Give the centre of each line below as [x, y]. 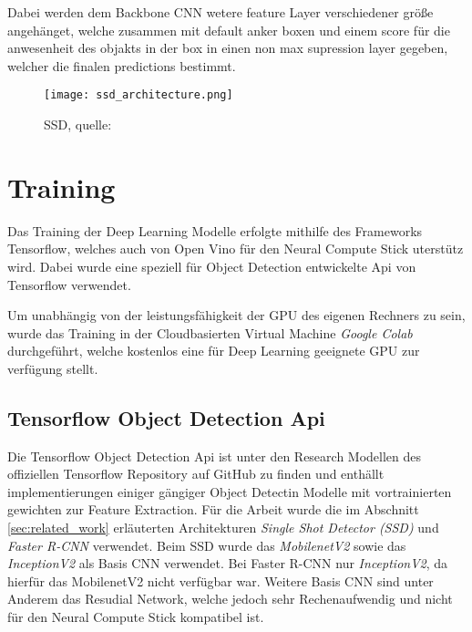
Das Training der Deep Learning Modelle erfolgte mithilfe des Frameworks [215, 230]
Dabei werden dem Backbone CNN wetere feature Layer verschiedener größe [221, 12]
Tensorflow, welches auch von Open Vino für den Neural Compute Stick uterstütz [236, 249]
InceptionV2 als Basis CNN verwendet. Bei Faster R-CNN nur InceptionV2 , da [228, 563]
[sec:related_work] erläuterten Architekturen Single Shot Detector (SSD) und [223, 528]
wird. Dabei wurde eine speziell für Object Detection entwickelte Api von [212, 266]
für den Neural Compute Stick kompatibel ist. [136, 617]
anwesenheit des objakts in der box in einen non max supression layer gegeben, [228, 48]
